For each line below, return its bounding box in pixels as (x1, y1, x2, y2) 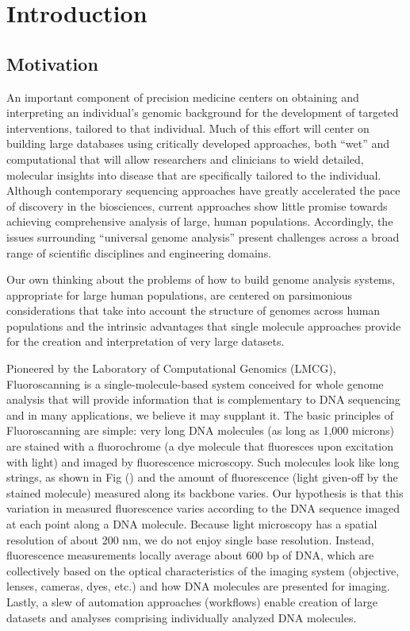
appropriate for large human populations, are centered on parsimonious (6, 286, 353, 303)
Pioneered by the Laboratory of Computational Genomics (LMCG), (6, 360, 336, 377)
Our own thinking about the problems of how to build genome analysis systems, (6, 271, 396, 288)
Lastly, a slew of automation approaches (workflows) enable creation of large (6, 593, 378, 610)
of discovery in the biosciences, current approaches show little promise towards (6, 197, 388, 214)
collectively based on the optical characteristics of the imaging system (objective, (6, 562, 400, 579)
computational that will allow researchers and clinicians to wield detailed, (6, 150, 364, 167)
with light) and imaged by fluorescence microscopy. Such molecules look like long (6, 453, 400, 470)
